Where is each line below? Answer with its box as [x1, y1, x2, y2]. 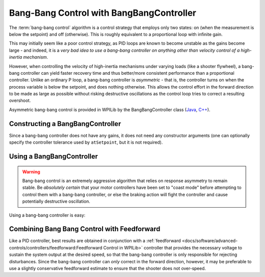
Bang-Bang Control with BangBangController [9, 7, 196, 18]
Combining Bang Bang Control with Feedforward [9, 225, 160, 233]
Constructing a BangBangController [9, 120, 121, 128]
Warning [22, 169, 40, 175]
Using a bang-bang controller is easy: [9, 212, 86, 218]
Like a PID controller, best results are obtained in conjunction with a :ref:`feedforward [9, 238, 181, 244]
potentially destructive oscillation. [22, 198, 90, 204]
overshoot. [9, 97, 31, 103]
